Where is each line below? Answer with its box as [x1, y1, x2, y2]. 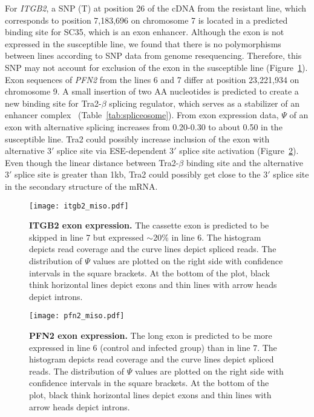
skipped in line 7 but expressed [29, 230, 144, 243]
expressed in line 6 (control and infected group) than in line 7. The [29, 341, 277, 353]
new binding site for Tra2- [5, 96, 102, 109]
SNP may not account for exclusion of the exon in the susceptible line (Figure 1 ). [5, 61, 308, 73]
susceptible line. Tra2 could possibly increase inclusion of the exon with [5, 132, 270, 145]
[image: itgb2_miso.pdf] [29, 201, 129, 210]
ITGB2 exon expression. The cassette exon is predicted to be [29, 219, 269, 232]
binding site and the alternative [186, 156, 303, 168]
